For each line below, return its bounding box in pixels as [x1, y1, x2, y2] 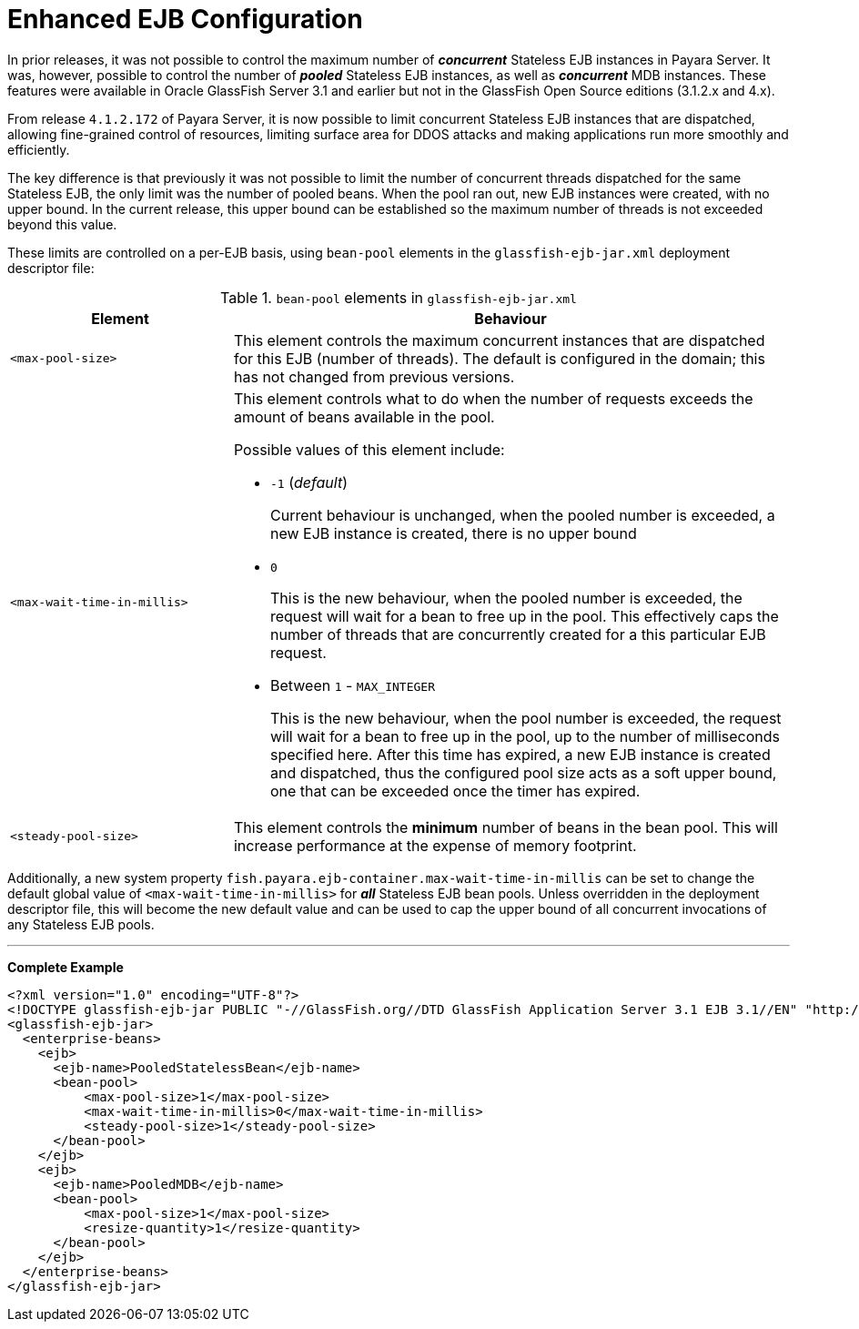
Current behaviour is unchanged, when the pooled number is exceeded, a [269, 505, 775, 524]
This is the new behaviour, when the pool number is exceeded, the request [269, 708, 782, 727]
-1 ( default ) [269, 472, 348, 492]
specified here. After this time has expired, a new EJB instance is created [269, 745, 771, 764]
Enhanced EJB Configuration [7, 4, 363, 35]
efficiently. [7, 141, 70, 157]
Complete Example [7, 959, 124, 975]
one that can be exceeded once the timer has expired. [269, 781, 641, 800]
